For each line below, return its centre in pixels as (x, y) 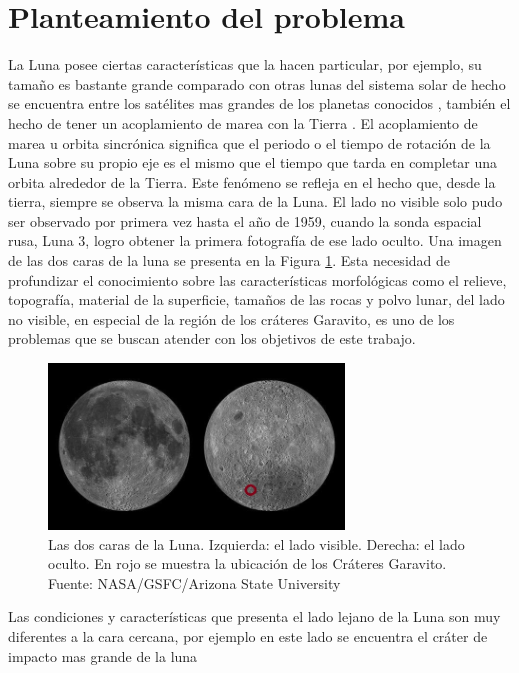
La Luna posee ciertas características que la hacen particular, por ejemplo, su (245, 64)
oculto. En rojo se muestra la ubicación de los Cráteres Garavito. (247, 563)
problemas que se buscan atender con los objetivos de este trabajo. (212, 338)
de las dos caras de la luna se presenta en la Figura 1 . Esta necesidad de (229, 260)
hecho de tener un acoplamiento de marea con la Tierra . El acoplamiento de (243, 122)
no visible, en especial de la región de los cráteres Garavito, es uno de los (231, 318)
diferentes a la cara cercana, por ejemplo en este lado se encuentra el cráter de (248, 635)
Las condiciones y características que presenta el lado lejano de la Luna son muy (254, 616)
